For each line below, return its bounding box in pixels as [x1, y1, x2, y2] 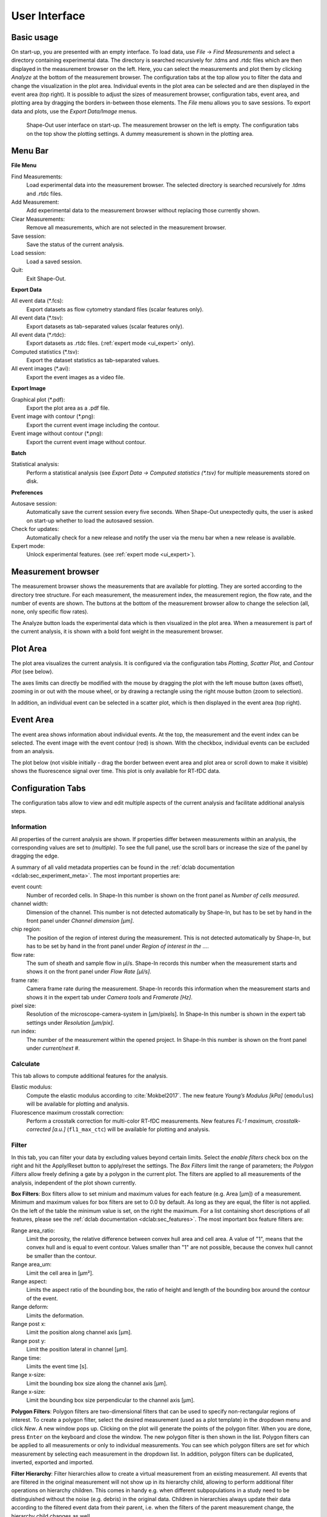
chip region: [11, 925, 42, 933]
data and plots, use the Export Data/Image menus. [11, 107, 137, 115]
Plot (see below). [11, 668, 54, 675]
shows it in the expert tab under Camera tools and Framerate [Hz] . [26, 993, 193, 1001]
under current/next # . [26, 1044, 80, 1052]
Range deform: [11, 1303, 48, 1311]
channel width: [11, 900, 48, 907]
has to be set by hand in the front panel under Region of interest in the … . [26, 942, 209, 950]
